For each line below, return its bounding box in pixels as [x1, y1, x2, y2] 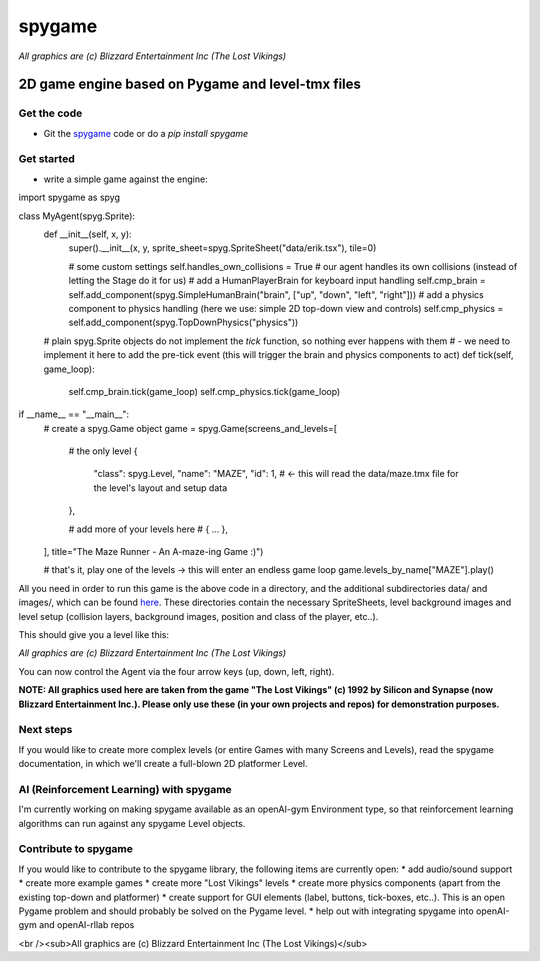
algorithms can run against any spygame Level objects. [18, 817, 246, 829]
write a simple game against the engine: [43, 173, 209, 185]
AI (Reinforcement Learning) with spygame [18, 782, 232, 796]
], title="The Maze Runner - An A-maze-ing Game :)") [43, 546, 264, 558]
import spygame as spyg [18, 191, 120, 204]
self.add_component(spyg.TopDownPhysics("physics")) [68, 316, 299, 329]
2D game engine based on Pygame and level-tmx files [18, 76, 362, 93]
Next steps [18, 723, 73, 737]
